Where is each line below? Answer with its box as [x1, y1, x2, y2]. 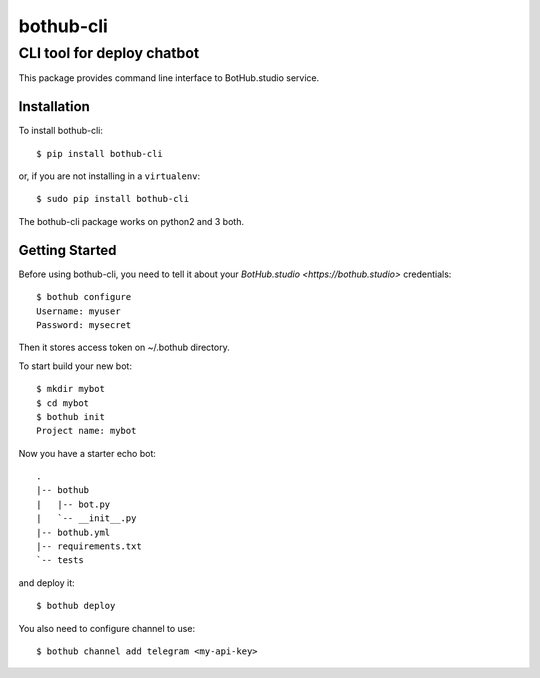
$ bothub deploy [36, 600, 116, 612]
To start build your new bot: [18, 360, 132, 372]
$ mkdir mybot [36, 383, 105, 395]
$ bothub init [36, 411, 105, 422]
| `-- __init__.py [36, 513, 137, 524]
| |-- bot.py [36, 498, 111, 510]
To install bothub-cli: [18, 125, 104, 137]
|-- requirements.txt [36, 541, 142, 552]
